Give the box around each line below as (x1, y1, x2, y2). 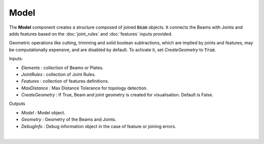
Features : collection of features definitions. (21, 78, 110, 84)
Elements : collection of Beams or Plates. (21, 65, 104, 71)
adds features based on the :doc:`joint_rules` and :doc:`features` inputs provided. (9, 31, 173, 36)
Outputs (9, 101, 25, 107)
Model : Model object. (21, 109, 66, 115)
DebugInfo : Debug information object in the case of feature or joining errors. (21, 123, 176, 129)
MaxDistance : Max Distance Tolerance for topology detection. (21, 85, 148, 91)
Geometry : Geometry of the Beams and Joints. (21, 117, 117, 123)
